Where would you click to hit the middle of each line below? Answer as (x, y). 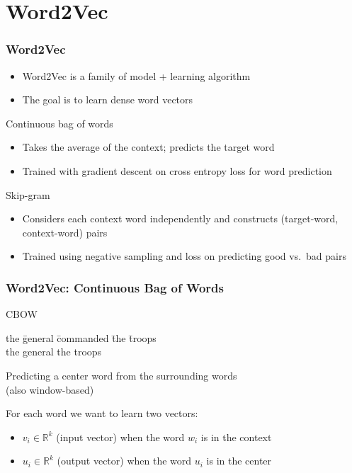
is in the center (239, 461)
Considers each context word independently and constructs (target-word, (180, 218)
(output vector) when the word (124, 461)
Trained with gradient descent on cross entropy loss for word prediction (177, 170)
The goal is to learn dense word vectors (108, 99)
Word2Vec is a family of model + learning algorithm (136, 75)
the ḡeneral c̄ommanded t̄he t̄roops (81, 337)
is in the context (236, 437)
